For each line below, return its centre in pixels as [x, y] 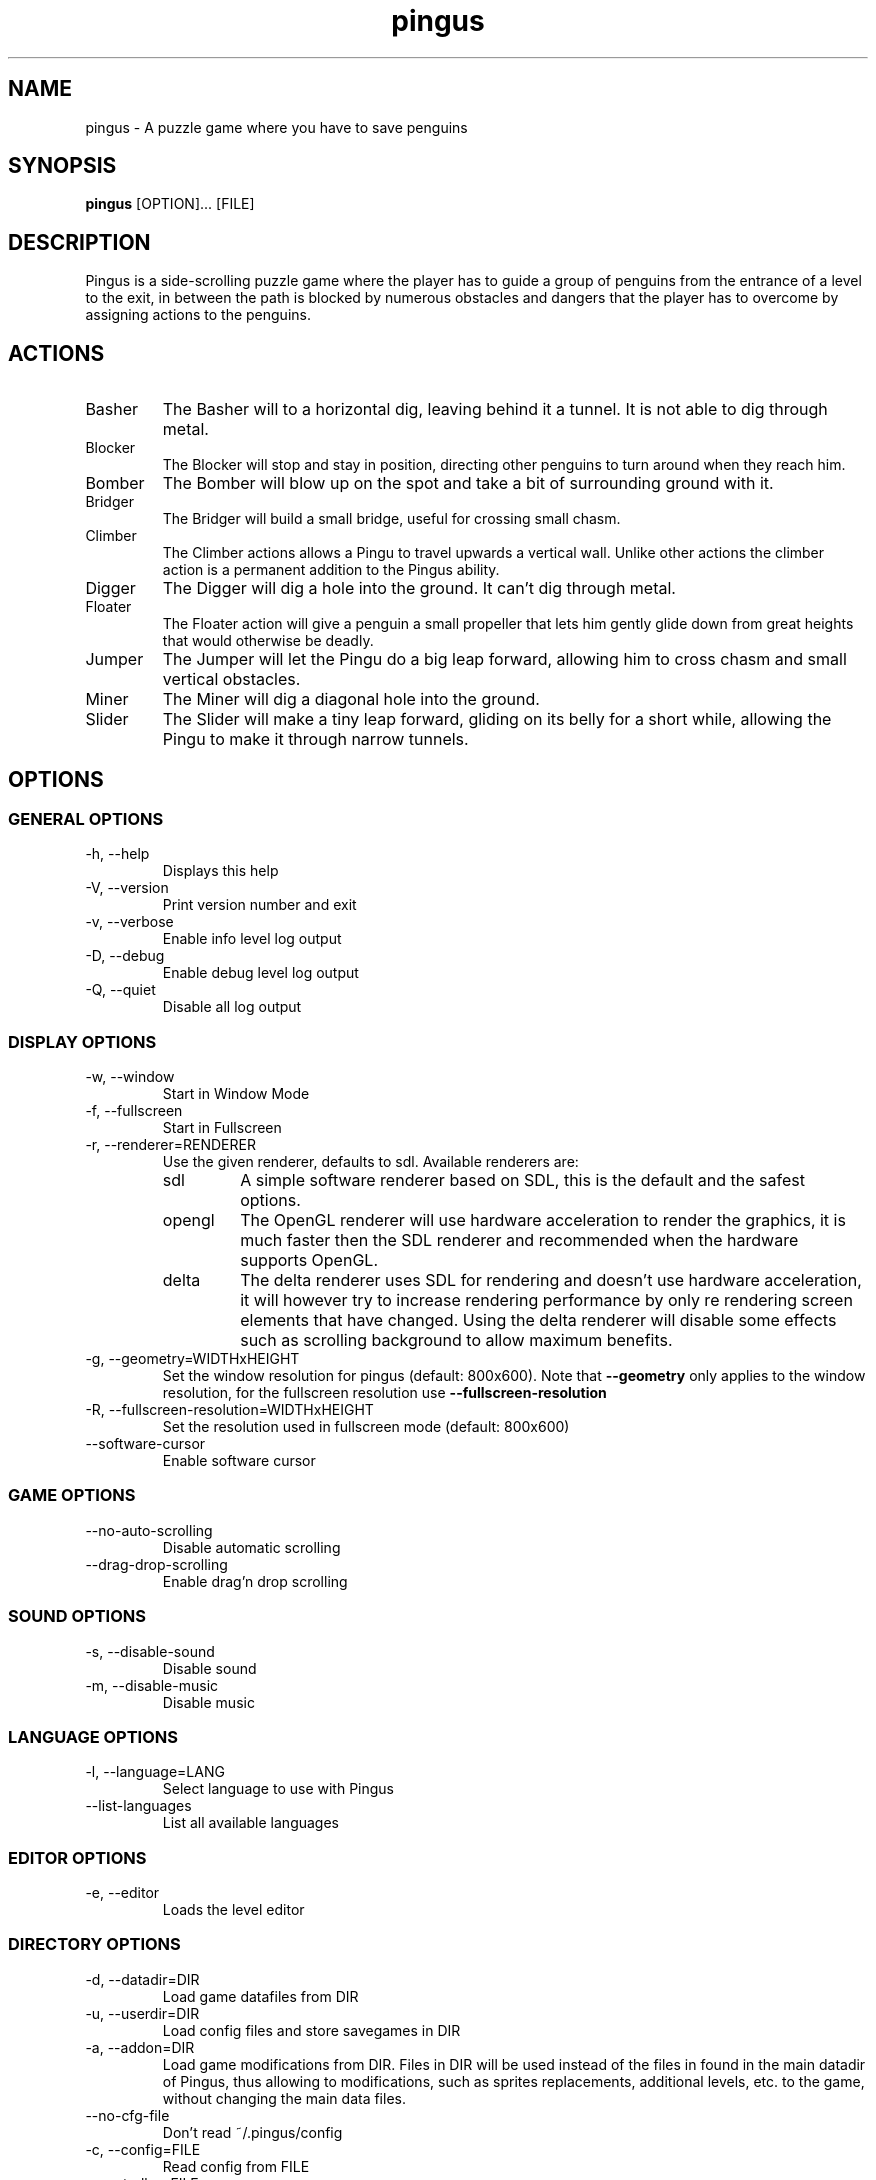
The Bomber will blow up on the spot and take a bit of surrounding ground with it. [468, 483]
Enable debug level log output [260, 973]
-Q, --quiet [120, 990]
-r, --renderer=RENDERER [170, 1145]
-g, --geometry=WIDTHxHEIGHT [192, 1359]
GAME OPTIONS [72, 1495]
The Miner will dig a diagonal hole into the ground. [351, 699]
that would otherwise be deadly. [268, 641]
